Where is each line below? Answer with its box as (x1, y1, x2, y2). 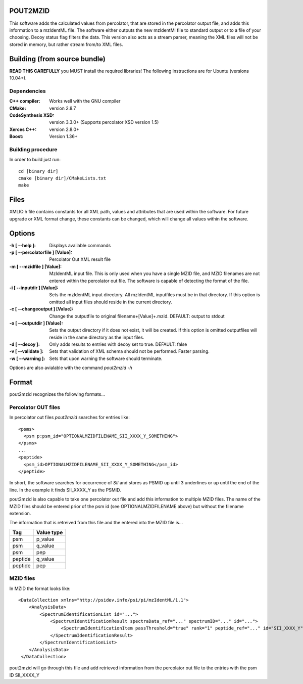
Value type (36, 529, 63, 536)
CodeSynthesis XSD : (9, 112, 55, 118)
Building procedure (9, 146, 58, 153)
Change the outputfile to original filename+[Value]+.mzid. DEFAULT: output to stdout (49, 313, 225, 319)
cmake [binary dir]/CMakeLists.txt (18, 175, 107, 181)
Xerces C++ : (9, 126, 37, 132)
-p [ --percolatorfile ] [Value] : (9, 249, 73, 255)
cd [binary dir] (18, 168, 59, 174)
